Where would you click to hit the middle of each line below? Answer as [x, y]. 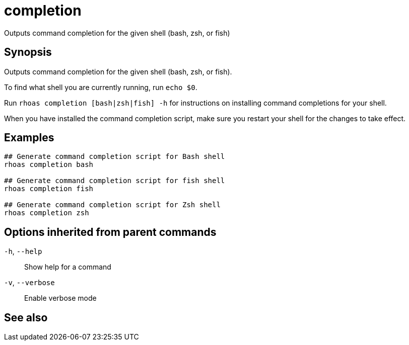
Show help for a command [68, 267]
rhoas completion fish [49, 189]
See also [26, 317]
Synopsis [28, 52]
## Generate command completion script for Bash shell [115, 157]
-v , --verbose [29, 283]
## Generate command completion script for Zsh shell [112, 205]
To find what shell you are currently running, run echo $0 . [101, 87]
